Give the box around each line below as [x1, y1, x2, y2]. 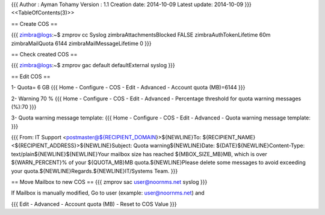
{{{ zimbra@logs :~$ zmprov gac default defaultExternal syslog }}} [11, 62, 176, 69]
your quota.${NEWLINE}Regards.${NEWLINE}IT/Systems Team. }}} [11, 167, 178, 174]
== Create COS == [11, 20, 58, 27]
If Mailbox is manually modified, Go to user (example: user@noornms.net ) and [11, 189, 205, 196]
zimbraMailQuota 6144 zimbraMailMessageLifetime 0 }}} [11, 40, 152, 47]
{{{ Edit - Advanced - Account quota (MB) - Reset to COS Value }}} [11, 200, 177, 207]
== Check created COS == [11, 50, 78, 58]
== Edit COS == [11, 73, 51, 80]
